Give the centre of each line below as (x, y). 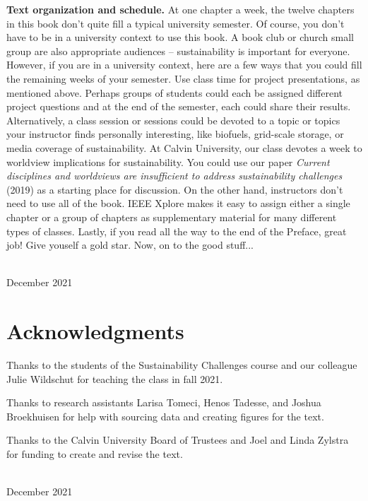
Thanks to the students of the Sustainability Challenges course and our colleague (182, 365)
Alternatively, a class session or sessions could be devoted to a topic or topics (173, 120)
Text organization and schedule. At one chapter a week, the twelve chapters (180, 9)
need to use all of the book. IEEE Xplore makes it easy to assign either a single (178, 203)
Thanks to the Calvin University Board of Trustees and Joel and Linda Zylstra (178, 440)
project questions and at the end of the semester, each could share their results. (179, 106)
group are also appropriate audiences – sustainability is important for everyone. (178, 51)
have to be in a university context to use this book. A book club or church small (180, 37)
